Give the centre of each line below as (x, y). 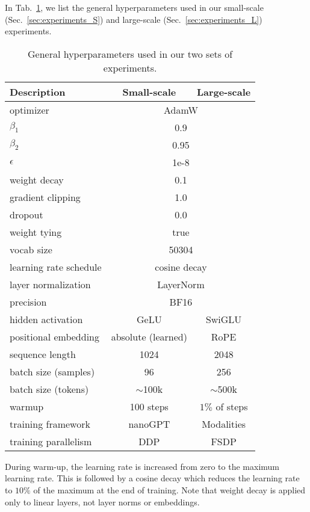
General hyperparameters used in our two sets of (130, 54)
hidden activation (46, 319)
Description (38, 91)
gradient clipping (45, 197)
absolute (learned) (149, 336)
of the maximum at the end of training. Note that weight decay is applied (169, 489)
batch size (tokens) (49, 389)
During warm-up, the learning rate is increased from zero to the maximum (142, 466)
